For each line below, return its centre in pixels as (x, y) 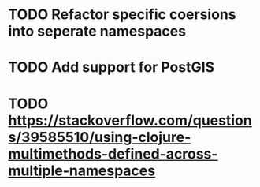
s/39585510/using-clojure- (100, 137)
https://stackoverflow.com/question (130, 120)
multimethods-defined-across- (113, 153)
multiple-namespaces (82, 170)
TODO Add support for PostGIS (111, 67)
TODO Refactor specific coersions (122, 15)
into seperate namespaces (97, 31)
